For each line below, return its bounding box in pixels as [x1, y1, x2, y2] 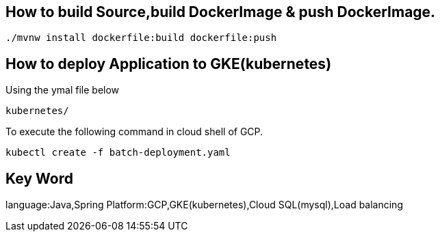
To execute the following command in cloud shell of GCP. [5, 126, 263, 138]
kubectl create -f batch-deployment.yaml [5, 147, 231, 158]
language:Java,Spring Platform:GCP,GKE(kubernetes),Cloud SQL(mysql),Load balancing [5, 199, 403, 211]
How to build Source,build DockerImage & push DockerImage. [5, 3, 436, 20]
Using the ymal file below [5, 84, 120, 96]
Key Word [5, 169, 73, 187]
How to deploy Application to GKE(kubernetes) [5, 55, 332, 72]
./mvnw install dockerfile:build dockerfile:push [5, 32, 277, 44]
